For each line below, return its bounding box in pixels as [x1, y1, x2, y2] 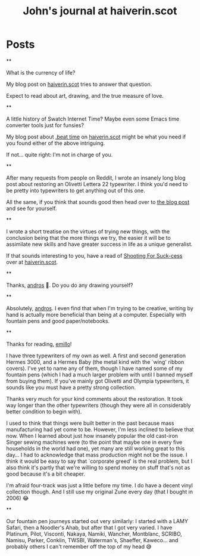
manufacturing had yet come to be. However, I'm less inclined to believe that [6, 425, 194, 433]
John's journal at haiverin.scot [23, 4, 177, 18]
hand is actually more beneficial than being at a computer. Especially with [6, 311, 186, 318]
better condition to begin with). [6, 407, 82, 415]
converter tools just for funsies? [6, 121, 85, 129]
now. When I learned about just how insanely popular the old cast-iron [6, 432, 179, 439]
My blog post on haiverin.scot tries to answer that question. [6, 81, 152, 88]
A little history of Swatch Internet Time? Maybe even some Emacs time [6, 115, 180, 122]
